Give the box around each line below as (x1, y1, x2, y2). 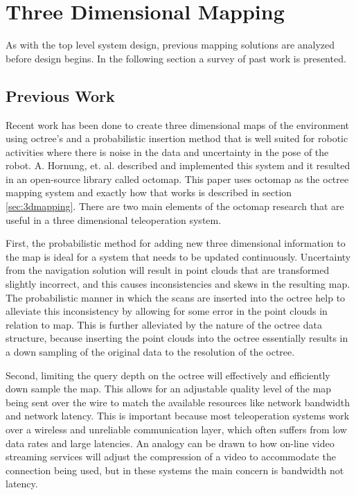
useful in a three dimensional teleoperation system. (6, 212, 222, 227)
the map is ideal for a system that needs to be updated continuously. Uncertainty (6, 249, 351, 263)
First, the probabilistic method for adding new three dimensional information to (6, 236, 346, 250)
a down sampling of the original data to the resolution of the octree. (6, 345, 295, 359)
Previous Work (6, 85, 115, 106)
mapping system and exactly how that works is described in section (6, 185, 292, 200)
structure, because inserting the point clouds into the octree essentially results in (6, 331, 348, 345)
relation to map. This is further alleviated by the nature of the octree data (6, 317, 322, 331)
